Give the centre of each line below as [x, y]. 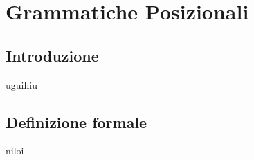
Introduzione [52, 55]
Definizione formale [76, 122]
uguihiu [21, 84]
